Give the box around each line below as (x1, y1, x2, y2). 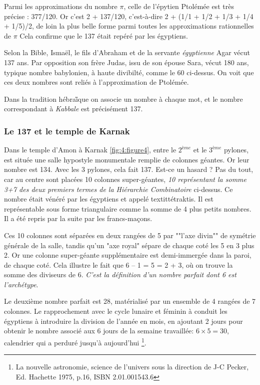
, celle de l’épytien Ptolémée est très (123, 1, 234, 11)
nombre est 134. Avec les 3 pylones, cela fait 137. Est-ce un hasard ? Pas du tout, (4, 164, 253, 174)
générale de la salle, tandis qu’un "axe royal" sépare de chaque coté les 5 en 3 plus (4, 240, 254, 250)
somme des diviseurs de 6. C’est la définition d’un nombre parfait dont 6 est (4, 269, 236, 280)
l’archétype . (4, 279, 38, 289)
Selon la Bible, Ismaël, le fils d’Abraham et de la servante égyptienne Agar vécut (4, 47, 250, 58)
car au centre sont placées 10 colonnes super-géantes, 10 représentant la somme (4, 173, 246, 184)
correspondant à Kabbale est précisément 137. (4, 103, 143, 114)
